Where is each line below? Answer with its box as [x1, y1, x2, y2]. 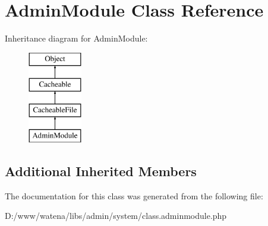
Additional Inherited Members [5, 161, 197, 180]
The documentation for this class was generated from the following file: [5, 189, 263, 202]
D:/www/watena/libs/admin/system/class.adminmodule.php [5, 209, 227, 222]
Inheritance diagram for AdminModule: [5, 32, 148, 44]
